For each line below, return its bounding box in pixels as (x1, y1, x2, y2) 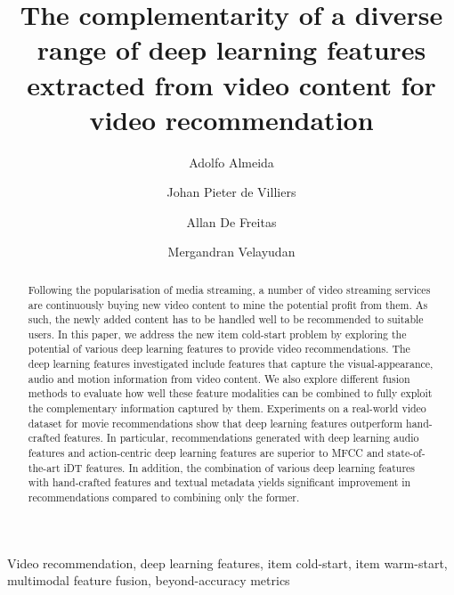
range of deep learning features (36, 31, 426, 68)
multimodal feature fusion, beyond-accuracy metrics (7, 571, 290, 590)
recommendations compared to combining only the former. (28, 490, 300, 505)
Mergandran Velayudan (167, 242, 296, 261)
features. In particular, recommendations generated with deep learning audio (63, 430, 419, 445)
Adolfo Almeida (189, 152, 274, 171)
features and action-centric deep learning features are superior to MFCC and (28, 445, 385, 461)
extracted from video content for (27, 66, 436, 102)
